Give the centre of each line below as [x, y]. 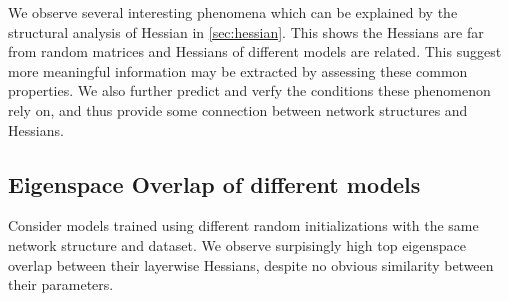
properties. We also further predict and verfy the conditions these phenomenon [249, 90]
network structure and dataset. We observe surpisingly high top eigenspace [237, 244]
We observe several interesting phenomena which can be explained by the [233, 12]
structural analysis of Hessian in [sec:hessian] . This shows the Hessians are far [246, 31]
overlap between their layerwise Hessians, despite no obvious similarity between [251, 264]
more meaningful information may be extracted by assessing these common [238, 70]
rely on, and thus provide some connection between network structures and [238, 109]
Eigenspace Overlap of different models [214, 183]
